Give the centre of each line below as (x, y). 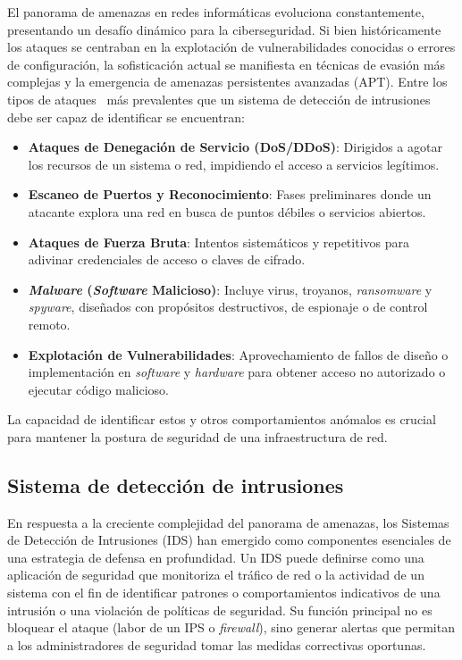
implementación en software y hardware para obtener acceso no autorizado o (237, 372)
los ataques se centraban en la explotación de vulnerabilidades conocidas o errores (231, 47)
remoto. (49, 324)
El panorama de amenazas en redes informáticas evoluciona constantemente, (216, 12)
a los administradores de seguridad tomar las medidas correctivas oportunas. (217, 644)
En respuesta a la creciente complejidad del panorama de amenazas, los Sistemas (228, 522)
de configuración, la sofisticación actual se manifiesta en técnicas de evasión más (227, 64)
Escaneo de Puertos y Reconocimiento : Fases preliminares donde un (230, 194)
